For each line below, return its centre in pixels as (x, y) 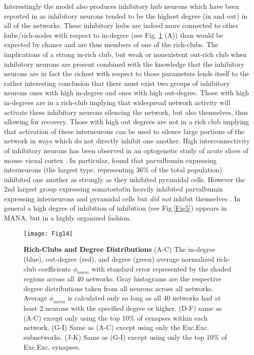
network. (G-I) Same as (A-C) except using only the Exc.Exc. (116, 327)
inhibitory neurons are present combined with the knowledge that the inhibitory (124, 64)
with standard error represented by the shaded (161, 268)
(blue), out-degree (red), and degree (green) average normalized (119, 259)
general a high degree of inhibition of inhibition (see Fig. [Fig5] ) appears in (115, 208)
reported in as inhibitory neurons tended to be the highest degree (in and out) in (126, 15)
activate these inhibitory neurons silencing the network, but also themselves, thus (126, 112)
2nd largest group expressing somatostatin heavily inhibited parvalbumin (114, 189)
